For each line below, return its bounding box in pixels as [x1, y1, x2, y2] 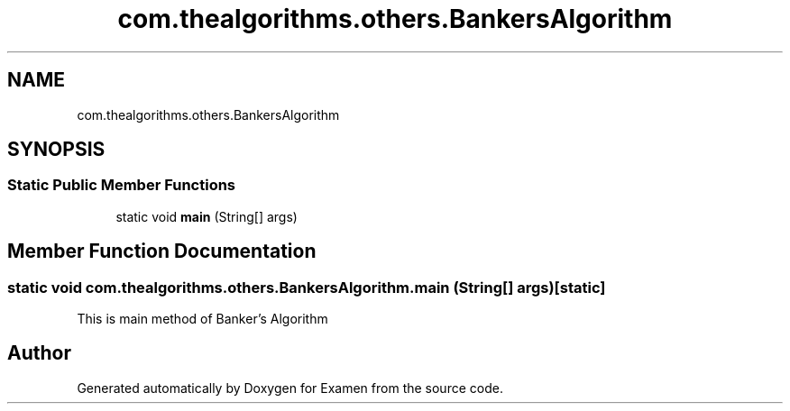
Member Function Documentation [7, 240, 317, 263]
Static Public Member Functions [7, 176, 236, 195]
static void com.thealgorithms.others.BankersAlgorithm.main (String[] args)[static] [7, 278, 606, 297]
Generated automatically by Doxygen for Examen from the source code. [77, 379, 503, 396]
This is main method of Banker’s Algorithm [77, 311, 328, 327]
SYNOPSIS [7, 138, 106, 161]
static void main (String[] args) [115, 208, 298, 224]
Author [7, 342, 71, 365]
